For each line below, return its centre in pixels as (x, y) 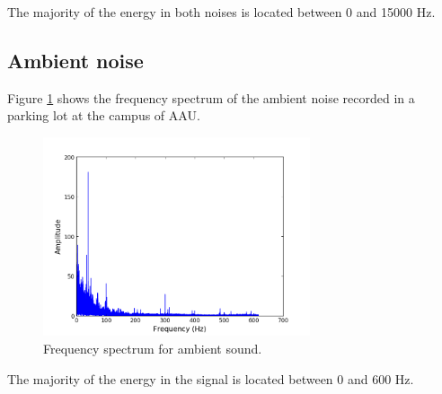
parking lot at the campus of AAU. (104, 115)
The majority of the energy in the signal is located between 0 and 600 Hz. (211, 378)
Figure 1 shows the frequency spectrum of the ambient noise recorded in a (211, 97)
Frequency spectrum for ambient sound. (153, 349)
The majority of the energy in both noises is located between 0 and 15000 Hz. (221, 12)
